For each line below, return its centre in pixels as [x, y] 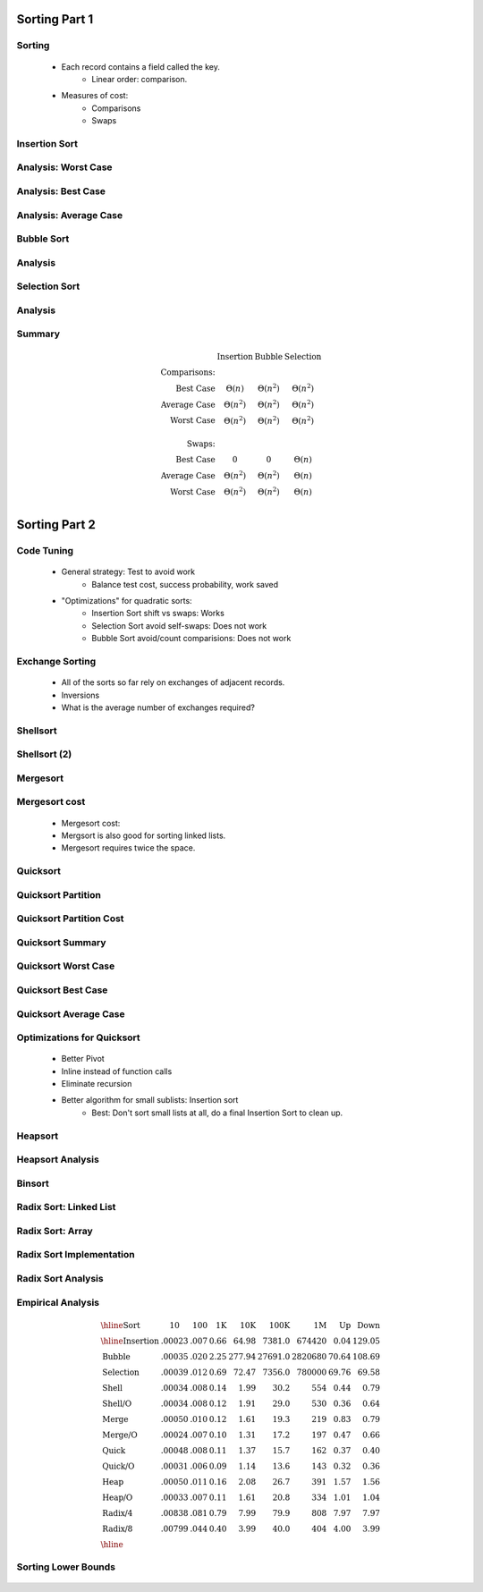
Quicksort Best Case [62, 990]
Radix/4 [118, 1513]
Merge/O [120, 1435]
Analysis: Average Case [70, 215]
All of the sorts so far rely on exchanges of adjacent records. [173, 682]
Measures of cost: [95, 96]
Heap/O [118, 1497]
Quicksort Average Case [71, 1013]
